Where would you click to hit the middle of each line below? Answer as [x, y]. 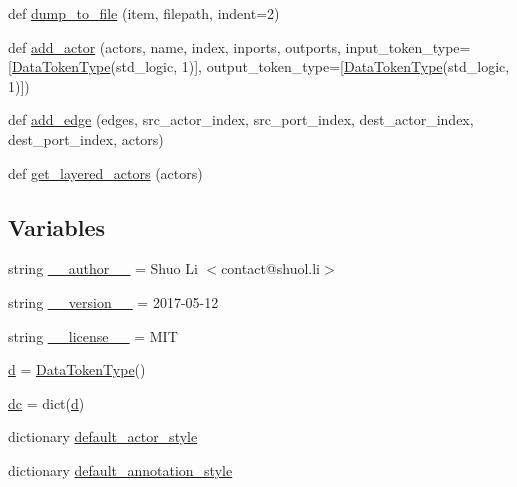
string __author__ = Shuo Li [103, 268]
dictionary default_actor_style [103, 436]
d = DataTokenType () [77, 369]
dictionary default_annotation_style [120, 469]
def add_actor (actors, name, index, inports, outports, [174, 46]
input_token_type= [408, 46]
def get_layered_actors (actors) [105, 172]
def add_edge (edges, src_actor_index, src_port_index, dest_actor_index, [241, 119]
